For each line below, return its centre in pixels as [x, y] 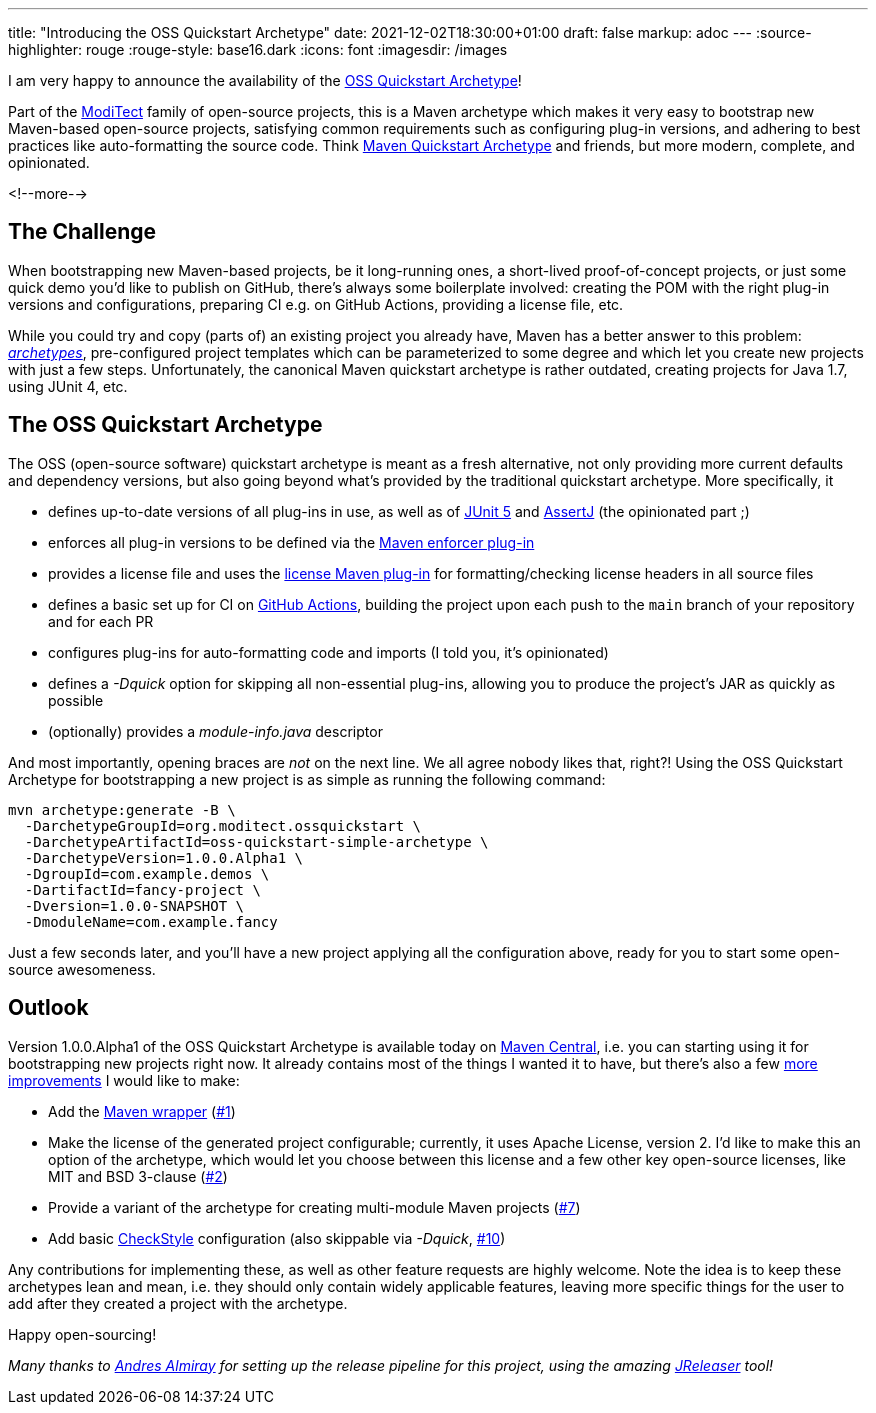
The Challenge [82, 232]
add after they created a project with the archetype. [178, 1303]
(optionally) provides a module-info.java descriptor [215, 731]
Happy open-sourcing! [82, 1334]
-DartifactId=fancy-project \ [142, 889]
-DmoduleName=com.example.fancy [151, 921]
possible [76, 700]
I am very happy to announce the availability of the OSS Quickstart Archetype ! [265, 80]
